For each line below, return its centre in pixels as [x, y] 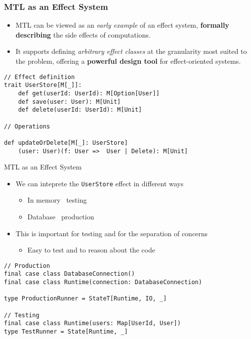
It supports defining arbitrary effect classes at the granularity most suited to [131, 51]
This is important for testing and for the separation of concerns [112, 233]
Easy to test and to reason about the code [91, 250]
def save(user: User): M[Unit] [69, 102]
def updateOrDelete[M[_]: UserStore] [66, 143]
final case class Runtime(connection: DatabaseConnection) [103, 282]
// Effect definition [40, 77]
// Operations [27, 126]
